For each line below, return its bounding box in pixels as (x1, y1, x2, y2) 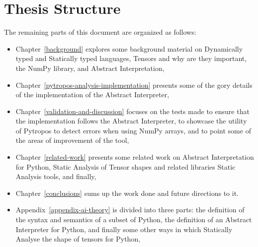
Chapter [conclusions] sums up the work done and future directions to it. (15, 187, 239, 198)
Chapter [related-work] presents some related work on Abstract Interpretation (15, 152, 254, 162)
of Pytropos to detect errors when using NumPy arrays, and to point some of (15, 125, 251, 135)
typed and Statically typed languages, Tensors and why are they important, (15, 53, 247, 63)
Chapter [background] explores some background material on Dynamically (15, 43, 243, 54)
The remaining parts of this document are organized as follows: (4, 27, 196, 37)
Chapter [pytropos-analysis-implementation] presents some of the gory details (15, 79, 253, 90)
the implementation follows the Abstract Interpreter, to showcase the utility (15, 116, 247, 126)
